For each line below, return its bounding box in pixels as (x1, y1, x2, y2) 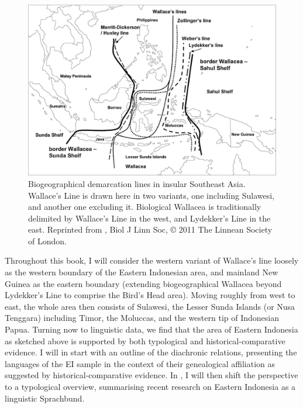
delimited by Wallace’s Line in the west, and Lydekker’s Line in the (28, 212, 271, 224)
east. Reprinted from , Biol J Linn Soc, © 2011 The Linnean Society (28, 223, 273, 236)
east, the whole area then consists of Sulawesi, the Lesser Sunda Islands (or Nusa (5, 300, 295, 312)
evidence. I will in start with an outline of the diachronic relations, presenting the (5, 346, 297, 358)
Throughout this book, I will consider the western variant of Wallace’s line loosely (5, 254, 299, 267)
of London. (28, 234, 67, 247)
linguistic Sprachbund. (5, 392, 85, 404)
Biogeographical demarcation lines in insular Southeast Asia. (28, 177, 246, 189)
